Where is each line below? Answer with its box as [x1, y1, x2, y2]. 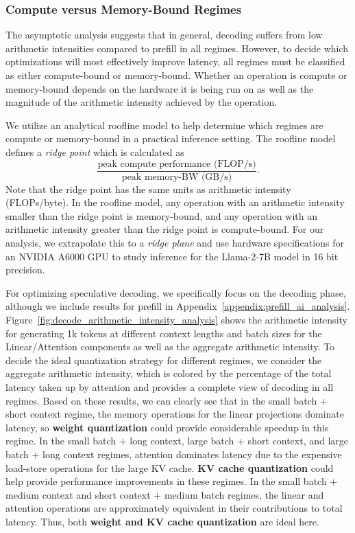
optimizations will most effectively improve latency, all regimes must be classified [5, 54, 345, 69]
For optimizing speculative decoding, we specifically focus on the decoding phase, [5, 285, 346, 299]
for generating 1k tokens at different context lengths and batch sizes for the [5, 326, 322, 340]
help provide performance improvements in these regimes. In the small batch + [5, 474, 338, 488]
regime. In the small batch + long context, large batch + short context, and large [5, 433, 349, 448]
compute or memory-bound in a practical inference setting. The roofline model [5, 131, 336, 146]
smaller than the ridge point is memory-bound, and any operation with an [5, 208, 317, 223]
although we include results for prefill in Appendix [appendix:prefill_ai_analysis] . [5, 299, 350, 313]
